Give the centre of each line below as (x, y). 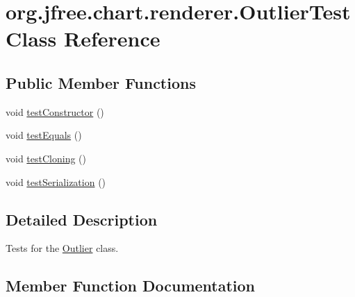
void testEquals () (44, 135)
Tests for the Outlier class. (62, 248)
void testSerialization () (56, 181)
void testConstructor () (55, 111)
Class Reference (83, 39)
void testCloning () (46, 158)
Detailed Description (82, 219)
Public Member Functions (101, 82)
